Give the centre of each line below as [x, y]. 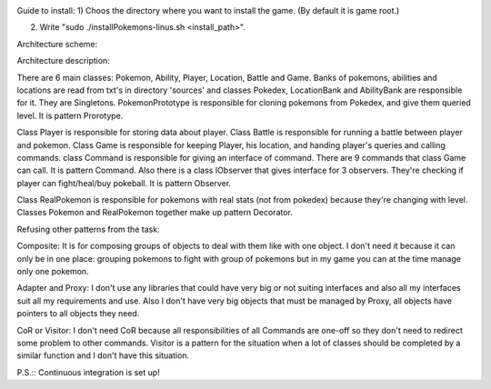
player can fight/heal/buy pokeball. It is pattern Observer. [124, 183]
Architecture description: [64, 61]
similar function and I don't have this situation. [103, 355]
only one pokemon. [53, 272]
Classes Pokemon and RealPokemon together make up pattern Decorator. [155, 213]
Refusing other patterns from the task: [88, 229]
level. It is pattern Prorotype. [70, 115]
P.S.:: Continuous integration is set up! [89, 372]
